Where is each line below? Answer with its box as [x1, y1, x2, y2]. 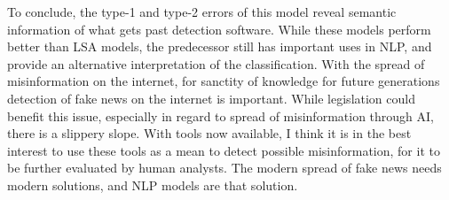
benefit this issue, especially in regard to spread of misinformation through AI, [7, 106, 434, 125]
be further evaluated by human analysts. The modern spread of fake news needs [7, 158, 442, 177]
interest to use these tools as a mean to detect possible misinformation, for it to [7, 141, 440, 159]
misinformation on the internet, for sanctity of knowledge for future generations [7, 72, 440, 90]
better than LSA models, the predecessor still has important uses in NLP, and [7, 37, 432, 56]
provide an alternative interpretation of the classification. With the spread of [7, 54, 425, 73]
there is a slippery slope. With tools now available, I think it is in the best [7, 124, 412, 142]
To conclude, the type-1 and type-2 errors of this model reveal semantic [7, 3, 397, 20]
